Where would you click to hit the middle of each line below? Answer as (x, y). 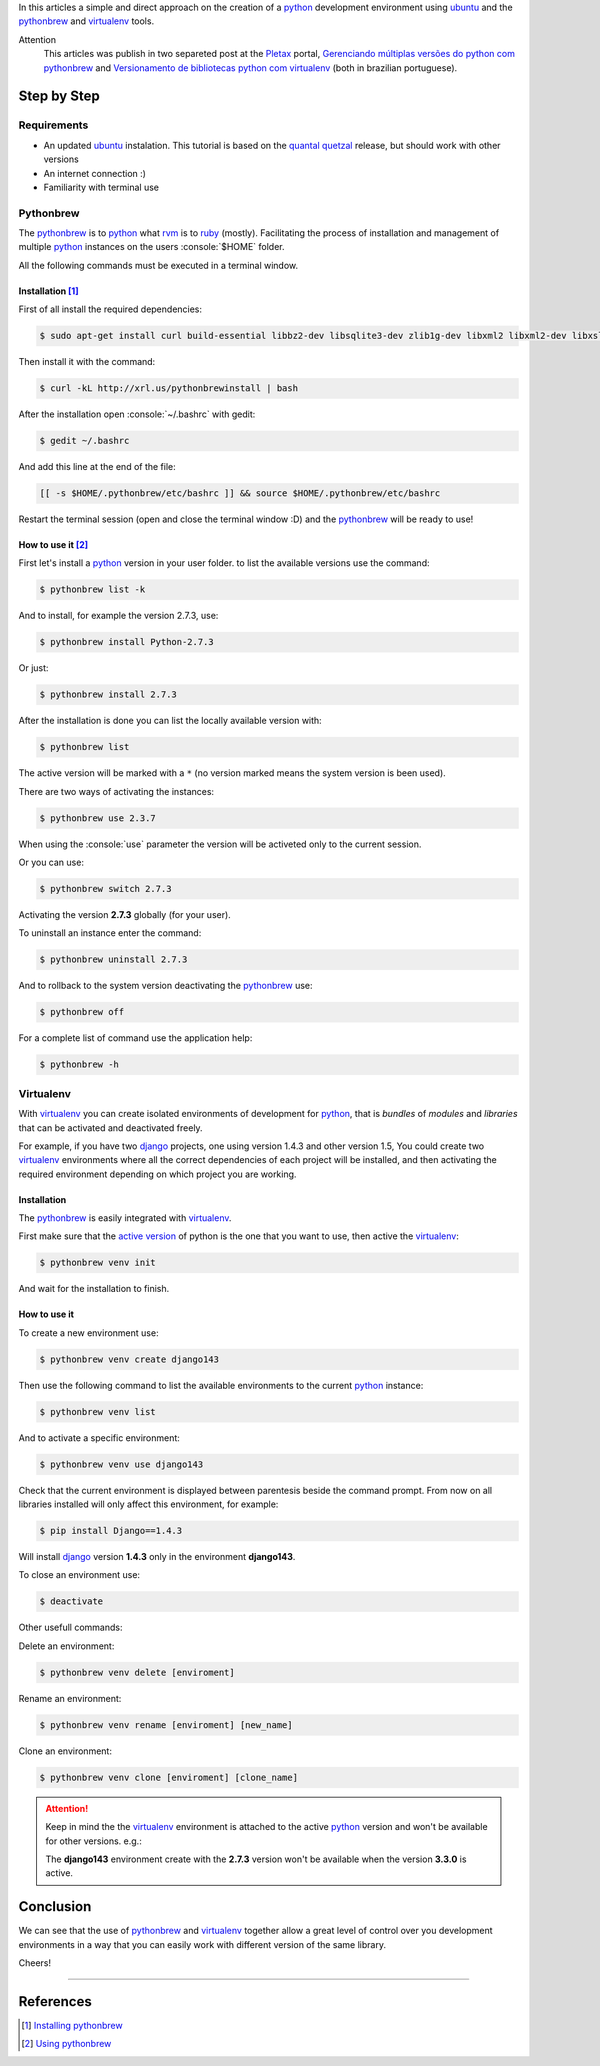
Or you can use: (51, 862)
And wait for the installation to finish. (94, 1289)
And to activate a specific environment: (99, 1437)
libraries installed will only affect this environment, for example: (148, 1504)
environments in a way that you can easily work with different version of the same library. (202, 1944)
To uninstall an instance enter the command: (110, 933)
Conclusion (55, 1906)
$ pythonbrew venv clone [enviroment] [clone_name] (169, 1777)
